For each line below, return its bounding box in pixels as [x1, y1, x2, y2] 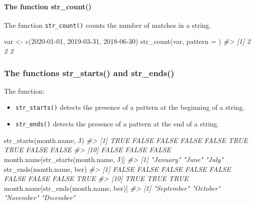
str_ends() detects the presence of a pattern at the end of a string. [15, 119, 219, 129]
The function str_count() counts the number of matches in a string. [4, 20, 211, 30]
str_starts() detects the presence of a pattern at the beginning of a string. [15, 102, 245, 112]
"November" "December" [4, 192, 75, 203]
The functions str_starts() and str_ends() [4, 66, 175, 79]
